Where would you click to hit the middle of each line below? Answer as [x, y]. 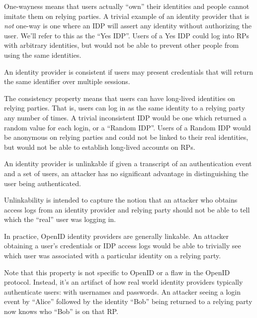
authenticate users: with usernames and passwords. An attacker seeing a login [122, 291]
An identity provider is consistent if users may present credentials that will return [128, 71]
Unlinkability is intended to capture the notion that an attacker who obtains [121, 200]
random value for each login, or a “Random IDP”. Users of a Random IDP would [128, 127]
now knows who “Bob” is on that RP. [61, 311]
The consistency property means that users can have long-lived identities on [120, 98]
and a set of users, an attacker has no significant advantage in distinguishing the [126, 173]
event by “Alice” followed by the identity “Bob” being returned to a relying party [128, 301]
